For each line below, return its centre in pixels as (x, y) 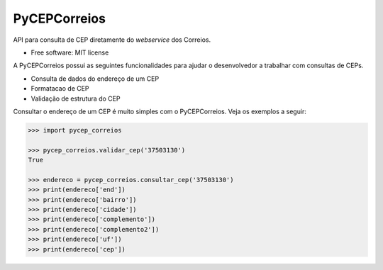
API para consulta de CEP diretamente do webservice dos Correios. (112, 40)
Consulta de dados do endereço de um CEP (95, 79)
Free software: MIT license (70, 52)
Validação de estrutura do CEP (76, 99)
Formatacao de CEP (60, 89)
